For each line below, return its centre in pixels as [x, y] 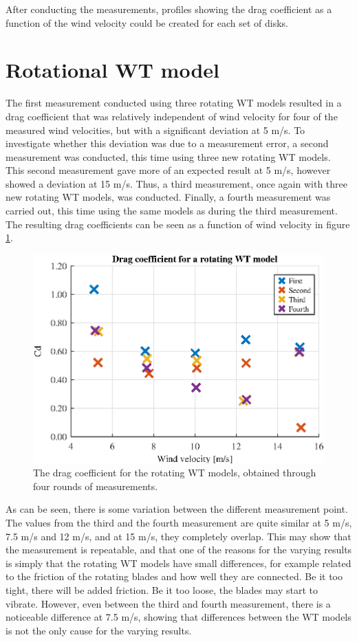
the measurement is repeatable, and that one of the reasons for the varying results [179, 550]
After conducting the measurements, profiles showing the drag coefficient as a [169, 9]
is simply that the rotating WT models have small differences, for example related [178, 563]
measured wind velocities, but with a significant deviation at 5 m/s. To [155, 130]
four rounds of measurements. [96, 486]
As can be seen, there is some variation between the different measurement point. [177, 509]
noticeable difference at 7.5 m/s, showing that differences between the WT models [178, 617]
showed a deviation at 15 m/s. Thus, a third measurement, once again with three [176, 183]
